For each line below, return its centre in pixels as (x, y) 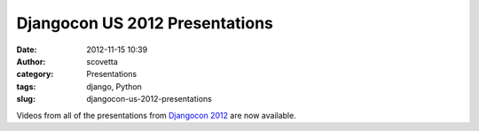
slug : (26, 99)
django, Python (114, 86)
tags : (26, 86)
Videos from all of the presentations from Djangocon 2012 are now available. (156, 115)
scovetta (102, 61)
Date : (27, 50)
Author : (31, 61)
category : (35, 74)
